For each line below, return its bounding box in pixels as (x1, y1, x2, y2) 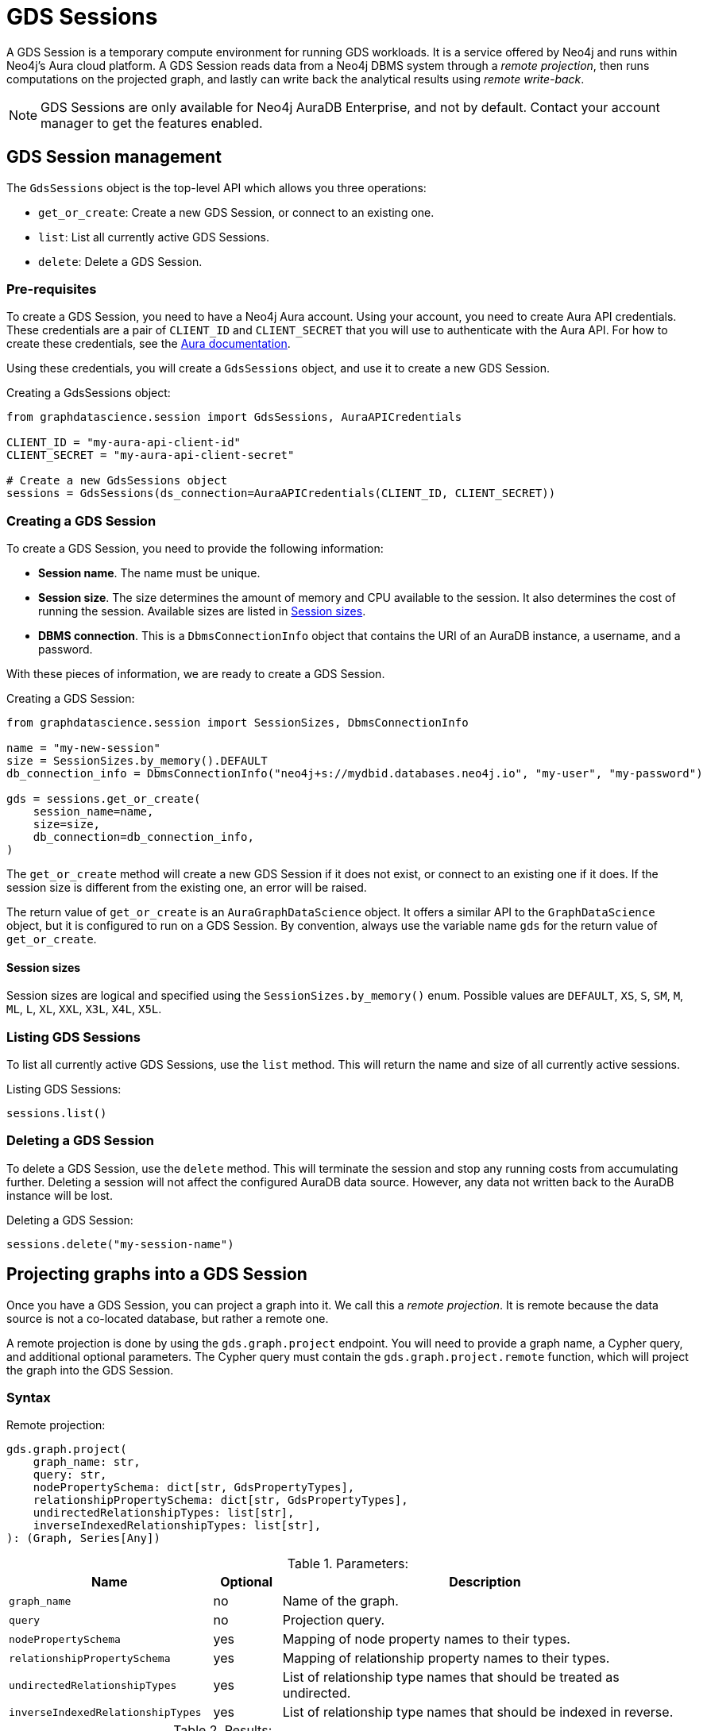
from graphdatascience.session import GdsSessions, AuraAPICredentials (6, 411, 462, 424)
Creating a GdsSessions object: (6, 386, 171, 400)
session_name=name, (33, 805, 154, 819)
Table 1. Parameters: (287, 1556, 409, 1572)
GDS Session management (6, 147, 222, 168)
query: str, (33, 1468, 107, 1482)
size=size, (33, 818, 101, 831)
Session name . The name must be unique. (38, 566, 261, 580)
